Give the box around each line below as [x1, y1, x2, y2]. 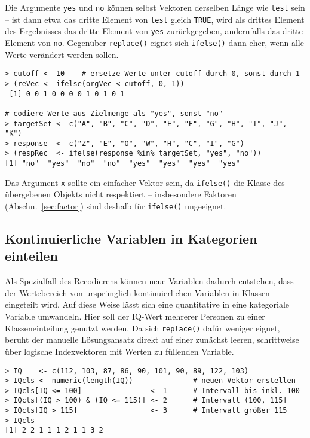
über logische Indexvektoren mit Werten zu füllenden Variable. [5, 345, 234, 357]
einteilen [5, 247, 58, 265]
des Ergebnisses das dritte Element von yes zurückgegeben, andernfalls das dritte [5, 25, 303, 37]
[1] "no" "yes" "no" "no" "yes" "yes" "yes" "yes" [5, 159, 240, 168]
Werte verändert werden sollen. [5, 48, 119, 60]
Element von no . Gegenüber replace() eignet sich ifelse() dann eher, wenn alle [5, 36, 304, 48]
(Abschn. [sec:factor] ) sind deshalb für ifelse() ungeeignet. [5, 200, 226, 212]
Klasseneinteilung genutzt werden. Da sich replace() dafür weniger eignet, [5, 321, 280, 334]
